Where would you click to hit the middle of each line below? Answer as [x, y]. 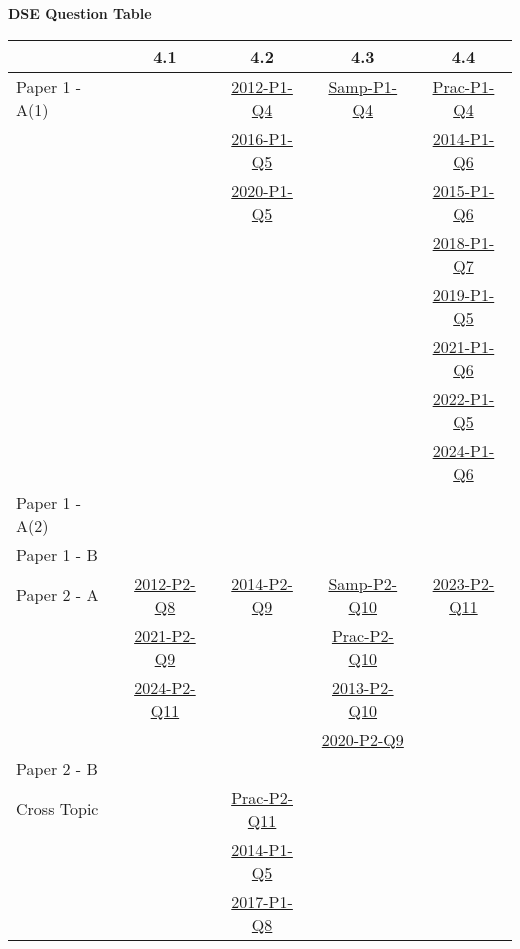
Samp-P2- [363, 583]
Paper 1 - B [57, 554]
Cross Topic [57, 809]
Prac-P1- [463, 86]
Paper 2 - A [57, 595]
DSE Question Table [80, 13]
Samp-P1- [363, 86]
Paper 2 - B [57, 768]
